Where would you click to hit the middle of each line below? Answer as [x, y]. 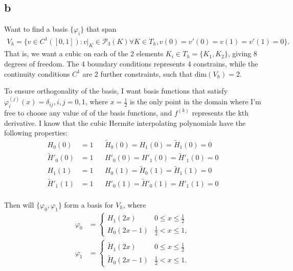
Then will [19, 204]
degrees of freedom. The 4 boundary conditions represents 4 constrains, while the [131, 63]
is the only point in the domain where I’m [195, 101]
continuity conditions [37, 73]
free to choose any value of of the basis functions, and [88, 112]
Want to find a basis [36, 29]
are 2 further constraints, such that [138, 73]
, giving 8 [242, 53]
